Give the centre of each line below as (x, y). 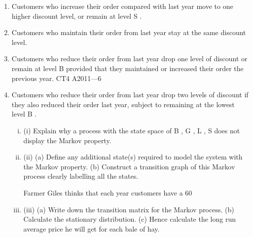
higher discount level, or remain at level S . (77, 16)
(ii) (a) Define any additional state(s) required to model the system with (133, 157)
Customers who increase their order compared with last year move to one (122, 6)
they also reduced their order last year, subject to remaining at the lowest (123, 104)
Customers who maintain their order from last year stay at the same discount (129, 32)
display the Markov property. (67, 140)
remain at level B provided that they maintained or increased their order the (127, 68)
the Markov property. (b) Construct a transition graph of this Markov (129, 166)
